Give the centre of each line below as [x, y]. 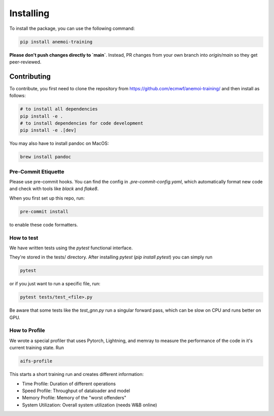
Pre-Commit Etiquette [37, 171]
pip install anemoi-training [56, 42]
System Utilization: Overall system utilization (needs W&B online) [90, 405]
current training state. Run [37, 348]
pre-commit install [44, 211]
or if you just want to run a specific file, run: [55, 284]
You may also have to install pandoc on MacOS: [59, 143]
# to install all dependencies [59, 109]
